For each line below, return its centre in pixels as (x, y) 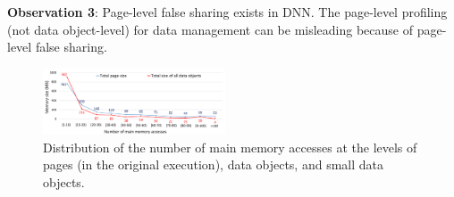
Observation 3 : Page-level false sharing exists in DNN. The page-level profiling (227, 12)
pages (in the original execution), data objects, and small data (214, 164)
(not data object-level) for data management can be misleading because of (210, 29)
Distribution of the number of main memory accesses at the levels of (230, 147)
